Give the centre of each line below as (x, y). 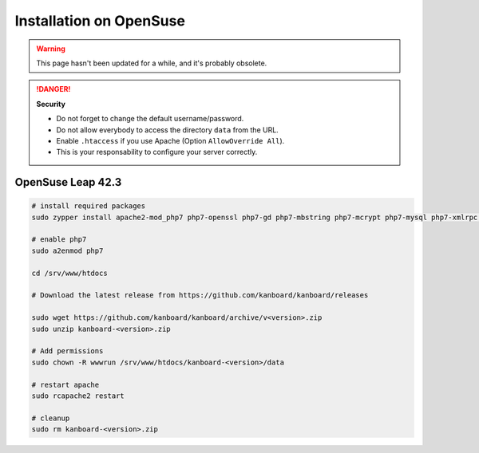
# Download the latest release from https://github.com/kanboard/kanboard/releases (200, 295)
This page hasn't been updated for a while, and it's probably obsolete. (152, 63)
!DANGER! (53, 89)
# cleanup (51, 418)
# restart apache (65, 384)
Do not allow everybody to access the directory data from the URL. (167, 130)
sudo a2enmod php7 (67, 250)
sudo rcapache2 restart (78, 396)
